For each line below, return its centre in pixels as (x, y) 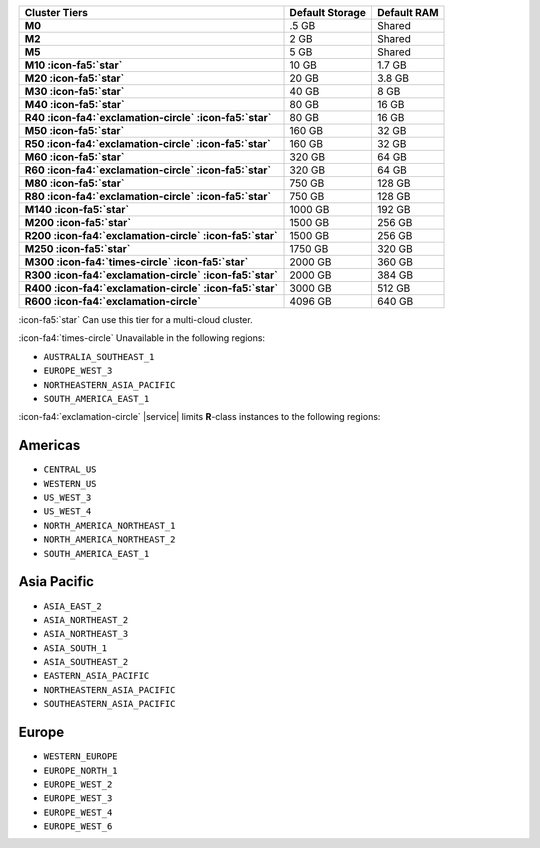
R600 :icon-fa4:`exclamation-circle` (113, 301)
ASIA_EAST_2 (72, 606)
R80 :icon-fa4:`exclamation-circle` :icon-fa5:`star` (148, 196)
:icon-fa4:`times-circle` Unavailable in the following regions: (141, 338)
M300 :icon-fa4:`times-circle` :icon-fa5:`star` (136, 262)
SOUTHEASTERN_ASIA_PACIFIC (109, 704)
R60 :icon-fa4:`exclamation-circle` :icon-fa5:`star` (148, 170)
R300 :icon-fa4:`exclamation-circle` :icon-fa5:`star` (151, 275)
